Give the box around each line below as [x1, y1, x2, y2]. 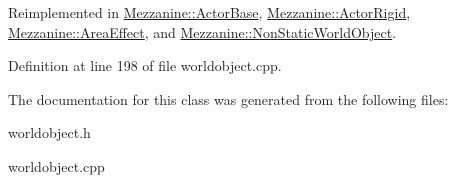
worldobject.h [8, 122, 91, 143]
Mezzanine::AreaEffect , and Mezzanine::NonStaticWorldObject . [8, 21, 397, 42]
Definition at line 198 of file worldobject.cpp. [8, 55, 282, 76]
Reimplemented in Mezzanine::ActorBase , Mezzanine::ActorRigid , [8, 2, 411, 22]
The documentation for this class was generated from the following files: [8, 88, 449, 109]
